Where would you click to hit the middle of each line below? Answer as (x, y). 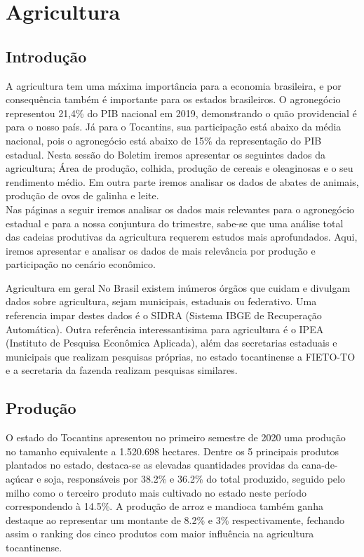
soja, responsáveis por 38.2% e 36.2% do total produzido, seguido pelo (195, 479)
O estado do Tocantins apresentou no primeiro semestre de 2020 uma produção (176, 437)
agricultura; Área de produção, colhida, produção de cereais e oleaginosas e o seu (180, 168)
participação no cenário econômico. (81, 264)
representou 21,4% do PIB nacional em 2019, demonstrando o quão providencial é (181, 113)
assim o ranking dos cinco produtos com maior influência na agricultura (160, 533)
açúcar (20, 479)
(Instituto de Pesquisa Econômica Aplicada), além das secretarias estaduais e (171, 343)
